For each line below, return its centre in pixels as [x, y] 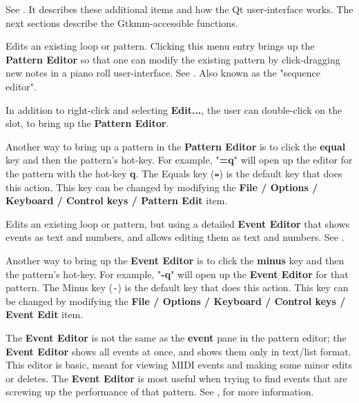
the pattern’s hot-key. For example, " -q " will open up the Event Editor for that [177, 274]
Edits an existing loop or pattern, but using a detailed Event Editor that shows [178, 223]
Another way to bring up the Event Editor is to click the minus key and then [175, 260]
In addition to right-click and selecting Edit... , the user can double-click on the [174, 109]
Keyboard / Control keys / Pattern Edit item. [117, 200]
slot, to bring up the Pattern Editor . [87, 123]
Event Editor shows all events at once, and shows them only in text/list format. [178, 351]
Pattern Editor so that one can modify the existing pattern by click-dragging [173, 59]
